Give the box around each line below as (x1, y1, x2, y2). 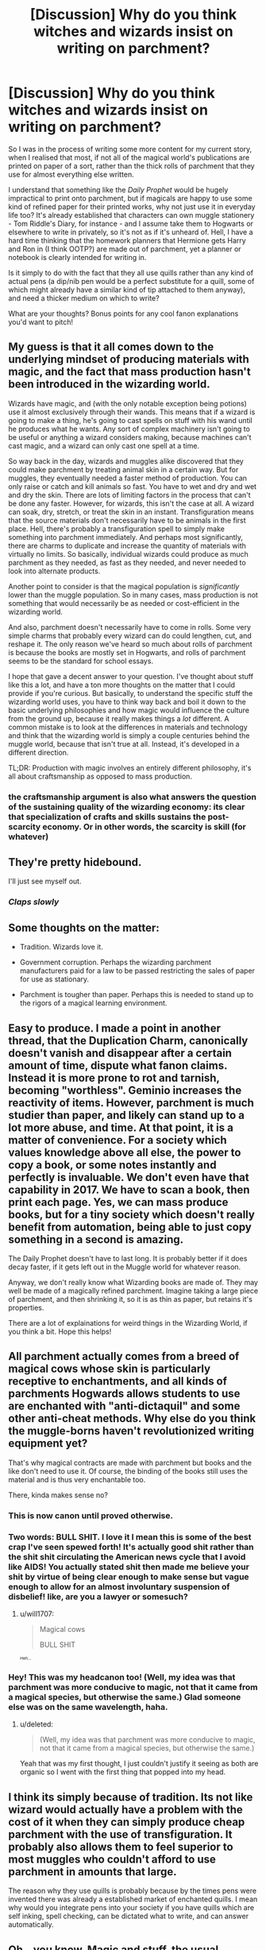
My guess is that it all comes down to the (8, 340, 214, 354)
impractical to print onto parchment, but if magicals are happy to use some (8, 193, 253, 203)
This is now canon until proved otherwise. (8, 1509, 173, 1521)
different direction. (8, 748, 69, 757)
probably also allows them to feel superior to (8, 1839, 233, 1854)
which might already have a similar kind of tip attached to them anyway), (8, 285, 246, 294)
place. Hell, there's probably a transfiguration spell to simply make (8, 523, 225, 534)
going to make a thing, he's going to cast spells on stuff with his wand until (8, 415, 253, 425)
